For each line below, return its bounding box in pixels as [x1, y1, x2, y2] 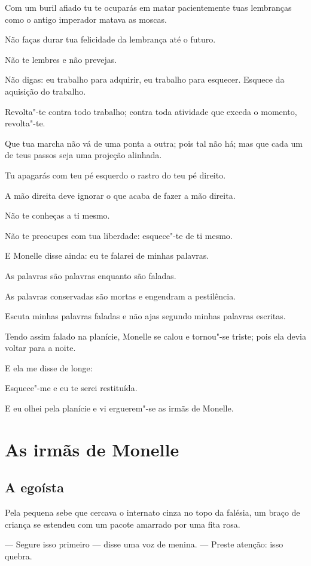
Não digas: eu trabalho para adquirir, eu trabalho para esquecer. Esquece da [5, 73, 285, 86]
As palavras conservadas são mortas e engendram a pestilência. [5, 289, 236, 302]
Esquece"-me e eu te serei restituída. [5, 382, 138, 394]
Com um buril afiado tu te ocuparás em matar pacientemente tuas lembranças [5, 1, 292, 13]
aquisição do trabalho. [5, 84, 86, 97]
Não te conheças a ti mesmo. [5, 209, 110, 222]
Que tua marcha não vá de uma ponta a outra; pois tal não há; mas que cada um [5, 137, 303, 149]
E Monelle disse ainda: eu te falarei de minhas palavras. [5, 249, 209, 262]
